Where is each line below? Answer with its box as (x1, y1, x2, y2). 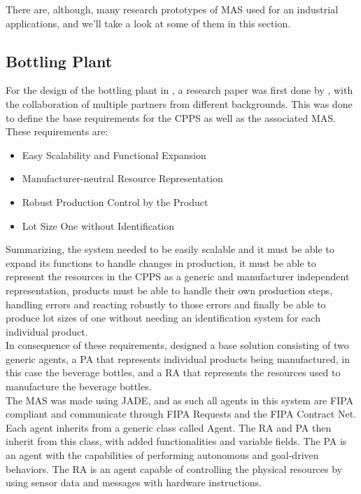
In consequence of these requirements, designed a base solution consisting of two (6, 338, 349, 352)
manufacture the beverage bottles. (6, 379, 152, 394)
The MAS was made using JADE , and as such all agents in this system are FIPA (6, 392, 354, 407)
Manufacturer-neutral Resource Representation (22, 171, 223, 186)
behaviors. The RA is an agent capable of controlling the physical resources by (6, 461, 343, 476)
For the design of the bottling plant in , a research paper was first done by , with (6, 83, 353, 97)
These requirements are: (6, 124, 108, 139)
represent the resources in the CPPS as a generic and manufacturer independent (6, 269, 350, 284)
